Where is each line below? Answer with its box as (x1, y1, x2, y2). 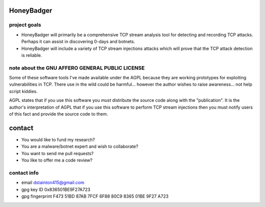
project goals (9, 22, 41, 28)
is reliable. (21, 52, 42, 58)
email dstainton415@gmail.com (21, 180, 84, 185)
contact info (9, 169, 39, 176)
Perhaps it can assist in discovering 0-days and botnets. (21, 39, 135, 45)
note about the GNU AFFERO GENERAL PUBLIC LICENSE (9, 64, 145, 71)
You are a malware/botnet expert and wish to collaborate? (21, 143, 138, 149)
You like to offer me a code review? (21, 157, 93, 163)
